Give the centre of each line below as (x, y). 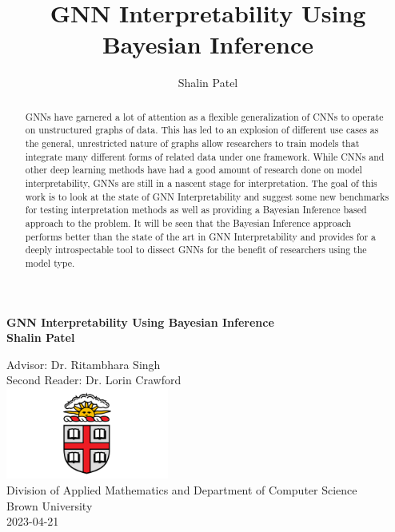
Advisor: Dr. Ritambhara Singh (84, 364)
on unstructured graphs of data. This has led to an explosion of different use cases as (202, 130)
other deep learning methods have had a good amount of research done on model (194, 170)
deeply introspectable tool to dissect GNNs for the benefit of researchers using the (196, 250)
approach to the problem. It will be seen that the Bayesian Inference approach (188, 222)
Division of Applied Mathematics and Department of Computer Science (182, 489)
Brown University (50, 505)
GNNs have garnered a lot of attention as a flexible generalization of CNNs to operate (204, 116)
